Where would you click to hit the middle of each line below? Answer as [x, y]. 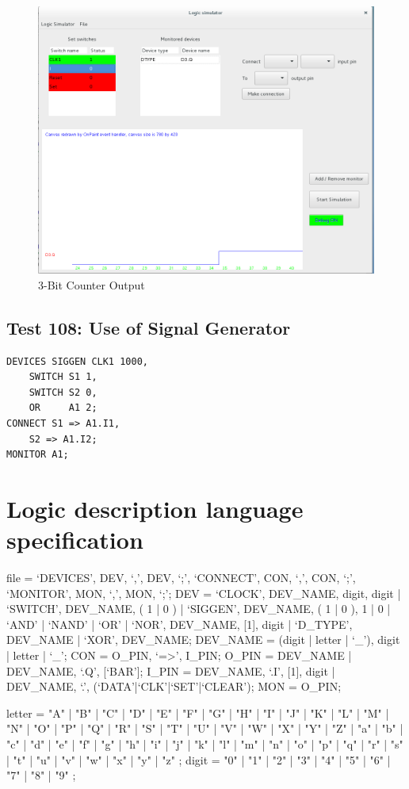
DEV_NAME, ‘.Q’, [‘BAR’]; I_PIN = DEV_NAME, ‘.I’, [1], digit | [171, 670]
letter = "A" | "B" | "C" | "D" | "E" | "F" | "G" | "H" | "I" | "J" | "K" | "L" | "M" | [198, 712]
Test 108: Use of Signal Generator [149, 327]
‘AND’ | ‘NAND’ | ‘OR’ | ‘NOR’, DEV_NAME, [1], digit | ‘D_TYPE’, [180, 624]
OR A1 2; [63, 408]
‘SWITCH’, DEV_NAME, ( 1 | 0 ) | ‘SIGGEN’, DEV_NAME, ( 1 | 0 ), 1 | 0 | [199, 609]
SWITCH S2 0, [63, 392]
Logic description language [155, 508]
